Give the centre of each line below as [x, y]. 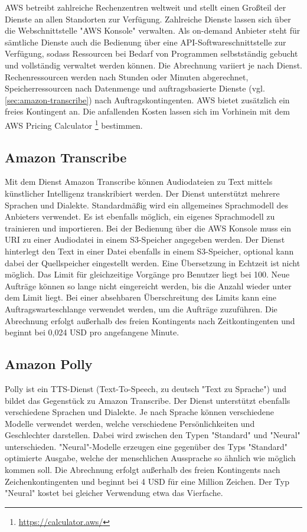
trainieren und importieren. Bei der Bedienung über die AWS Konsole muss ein [148, 228]
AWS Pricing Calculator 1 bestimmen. [74, 124]
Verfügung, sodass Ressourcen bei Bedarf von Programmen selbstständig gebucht [151, 53]
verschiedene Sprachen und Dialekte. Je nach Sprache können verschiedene [140, 412]
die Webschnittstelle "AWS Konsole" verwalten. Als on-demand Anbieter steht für [153, 30]
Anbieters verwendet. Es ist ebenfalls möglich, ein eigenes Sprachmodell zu [140, 216]
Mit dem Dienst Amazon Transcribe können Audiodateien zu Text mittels [139, 182]
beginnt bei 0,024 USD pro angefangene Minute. [92, 332]
